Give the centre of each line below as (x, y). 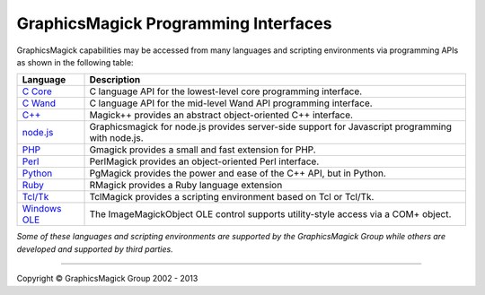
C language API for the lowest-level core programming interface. (226, 91)
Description (115, 80)
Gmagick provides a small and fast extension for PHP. (203, 150)
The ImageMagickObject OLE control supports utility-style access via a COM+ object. (270, 214)
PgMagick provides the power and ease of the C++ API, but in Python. (238, 173)
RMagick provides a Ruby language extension (186, 186)
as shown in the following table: (75, 62)
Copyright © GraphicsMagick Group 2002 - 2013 (107, 279)
